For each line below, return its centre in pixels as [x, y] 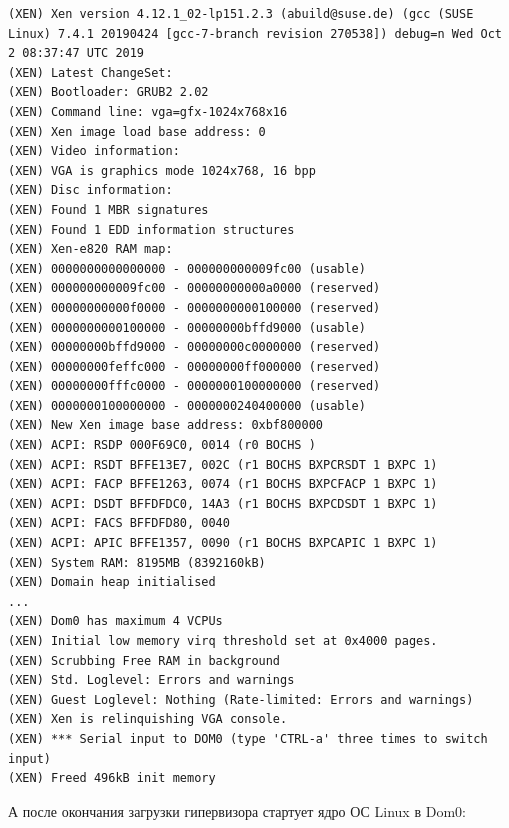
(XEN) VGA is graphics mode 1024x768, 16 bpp [162, 170]
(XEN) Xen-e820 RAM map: [90, 249]
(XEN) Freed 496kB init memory [112, 778]
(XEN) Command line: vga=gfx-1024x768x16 [148, 111]
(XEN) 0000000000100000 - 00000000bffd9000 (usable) [187, 327]
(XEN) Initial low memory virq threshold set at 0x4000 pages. [223, 641]
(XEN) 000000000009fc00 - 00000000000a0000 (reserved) [194, 288]
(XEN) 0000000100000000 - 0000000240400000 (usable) [187, 405]
